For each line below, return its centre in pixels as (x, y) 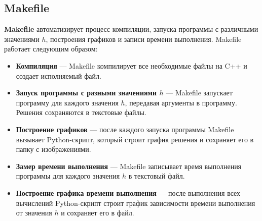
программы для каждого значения (68, 176)
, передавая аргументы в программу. (181, 102)
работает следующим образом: (51, 49)
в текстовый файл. (157, 176)
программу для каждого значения (67, 102)
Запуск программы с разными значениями (86, 93)
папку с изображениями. (53, 149)
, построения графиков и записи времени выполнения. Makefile (144, 39)
